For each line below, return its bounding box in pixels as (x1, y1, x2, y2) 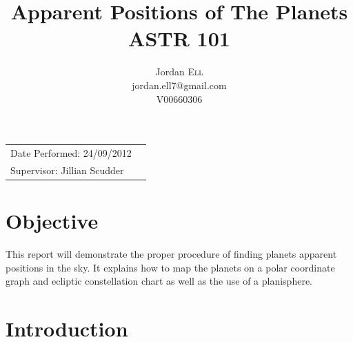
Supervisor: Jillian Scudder (10, 162, 124, 177)
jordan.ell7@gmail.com (132, 77, 227, 92)
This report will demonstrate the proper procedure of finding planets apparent (6, 246, 337, 260)
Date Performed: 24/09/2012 (10, 145, 132, 160)
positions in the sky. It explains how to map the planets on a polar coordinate (6, 260, 335, 274)
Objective (6, 206, 99, 234)
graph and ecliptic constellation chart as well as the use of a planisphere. (6, 274, 312, 288)
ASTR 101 (128, 24, 230, 53)
